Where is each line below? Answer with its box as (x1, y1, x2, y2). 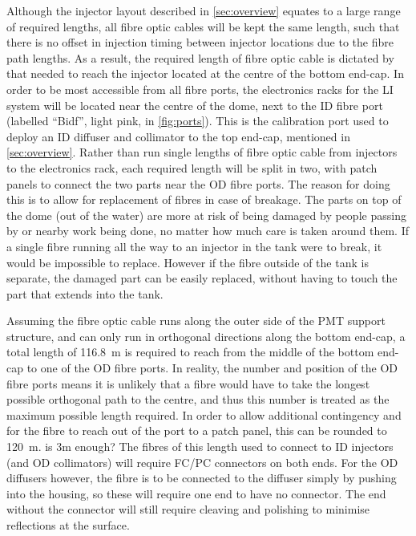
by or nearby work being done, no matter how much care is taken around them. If (6, 222, 409, 239)
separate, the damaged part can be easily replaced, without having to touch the (6, 270, 398, 286)
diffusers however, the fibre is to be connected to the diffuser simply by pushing (6, 469, 397, 486)
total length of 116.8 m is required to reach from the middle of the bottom (6, 343, 374, 360)
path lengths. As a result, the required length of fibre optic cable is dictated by (6, 49, 394, 66)
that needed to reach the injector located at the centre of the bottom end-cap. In (6, 65, 404, 82)
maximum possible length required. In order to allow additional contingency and (6, 406, 402, 423)
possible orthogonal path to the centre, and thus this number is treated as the (6, 391, 390, 408)
